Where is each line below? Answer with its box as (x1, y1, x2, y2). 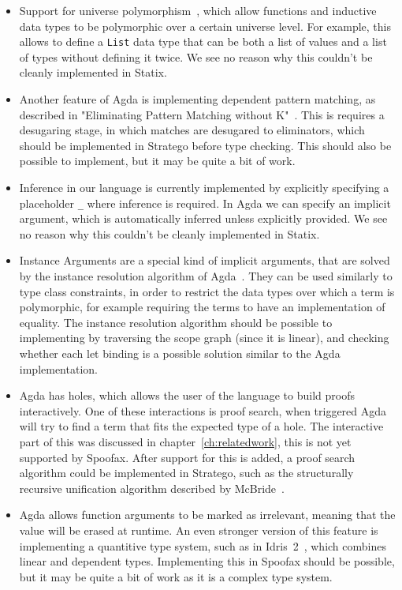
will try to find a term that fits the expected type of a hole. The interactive (19, 418, 384, 434)
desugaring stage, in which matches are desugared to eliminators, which (19, 122, 365, 138)
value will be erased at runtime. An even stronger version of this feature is (19, 521, 378, 538)
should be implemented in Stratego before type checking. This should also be (19, 137, 392, 153)
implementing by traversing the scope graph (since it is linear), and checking (19, 329, 389, 346)
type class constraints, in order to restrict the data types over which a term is (19, 283, 395, 299)
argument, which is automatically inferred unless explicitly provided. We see (19, 210, 388, 227)
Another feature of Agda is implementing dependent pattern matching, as (19, 91, 376, 107)
